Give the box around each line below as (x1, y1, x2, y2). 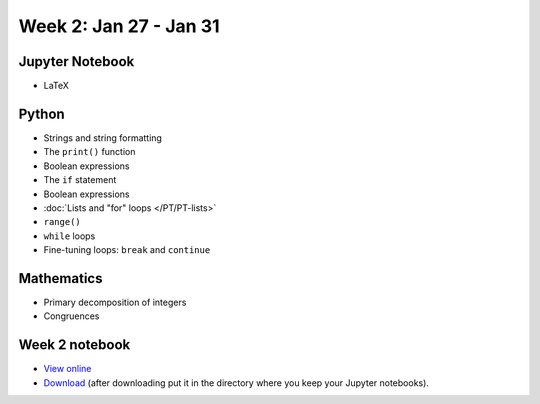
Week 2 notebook (18, 336, 131, 354)
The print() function (43, 146, 136, 158)
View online (43, 363, 92, 375)
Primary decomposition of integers (43, 296, 187, 308)
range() (43, 216, 82, 228)
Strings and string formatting (43, 131, 162, 144)
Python (18, 105, 65, 122)
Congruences (43, 310, 100, 322)
